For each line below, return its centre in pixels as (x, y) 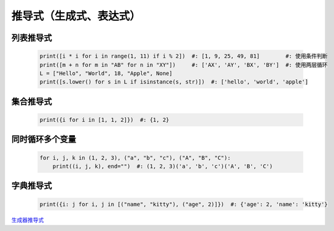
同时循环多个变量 (44, 139)
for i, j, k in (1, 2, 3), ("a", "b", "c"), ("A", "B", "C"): (135, 158)
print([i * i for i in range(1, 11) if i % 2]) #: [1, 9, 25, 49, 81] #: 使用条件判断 (184, 56)
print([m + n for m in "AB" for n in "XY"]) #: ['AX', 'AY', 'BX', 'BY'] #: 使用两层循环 (184, 65)
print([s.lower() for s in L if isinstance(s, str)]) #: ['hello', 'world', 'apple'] (174, 82)
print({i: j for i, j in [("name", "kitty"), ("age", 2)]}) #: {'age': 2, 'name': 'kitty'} (184, 204)
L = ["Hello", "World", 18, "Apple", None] (106, 73)
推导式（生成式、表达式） (76, 16)
